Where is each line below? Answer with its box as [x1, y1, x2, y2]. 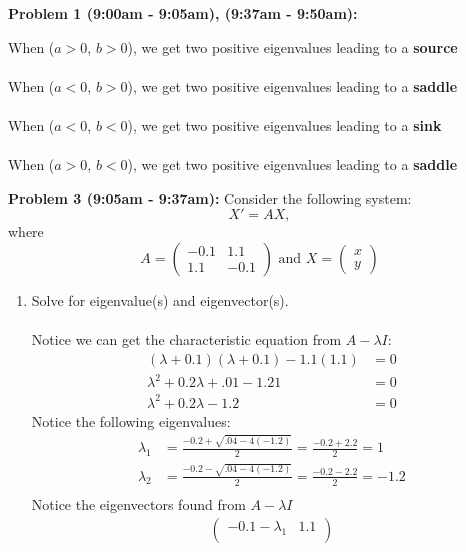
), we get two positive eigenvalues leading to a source [127, 36, 458, 57]
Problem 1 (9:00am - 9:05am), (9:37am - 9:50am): [8, 3, 358, 23]
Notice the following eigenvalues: [31, 410, 231, 431]
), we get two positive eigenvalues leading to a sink [127, 114, 442, 135]
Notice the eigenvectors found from [31, 493, 246, 514]
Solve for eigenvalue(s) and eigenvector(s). [31, 289, 289, 310]
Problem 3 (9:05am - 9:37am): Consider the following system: [8, 187, 412, 208]
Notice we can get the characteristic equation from [31, 329, 342, 350]
